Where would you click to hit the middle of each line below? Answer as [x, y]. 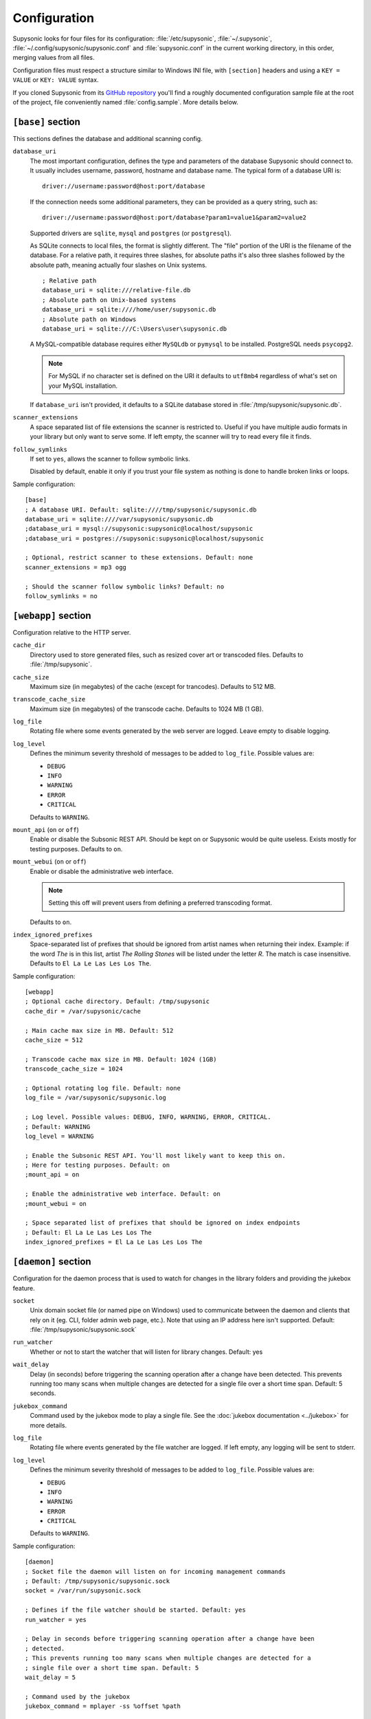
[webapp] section [52, 615]
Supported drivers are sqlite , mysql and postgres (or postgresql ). [131, 233]
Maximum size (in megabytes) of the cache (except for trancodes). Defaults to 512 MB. [153, 686]
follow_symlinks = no [61, 596]
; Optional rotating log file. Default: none [103, 1088]
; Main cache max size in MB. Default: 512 [99, 1030]
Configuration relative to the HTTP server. [72, 632]
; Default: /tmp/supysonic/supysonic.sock [98, 1581]
